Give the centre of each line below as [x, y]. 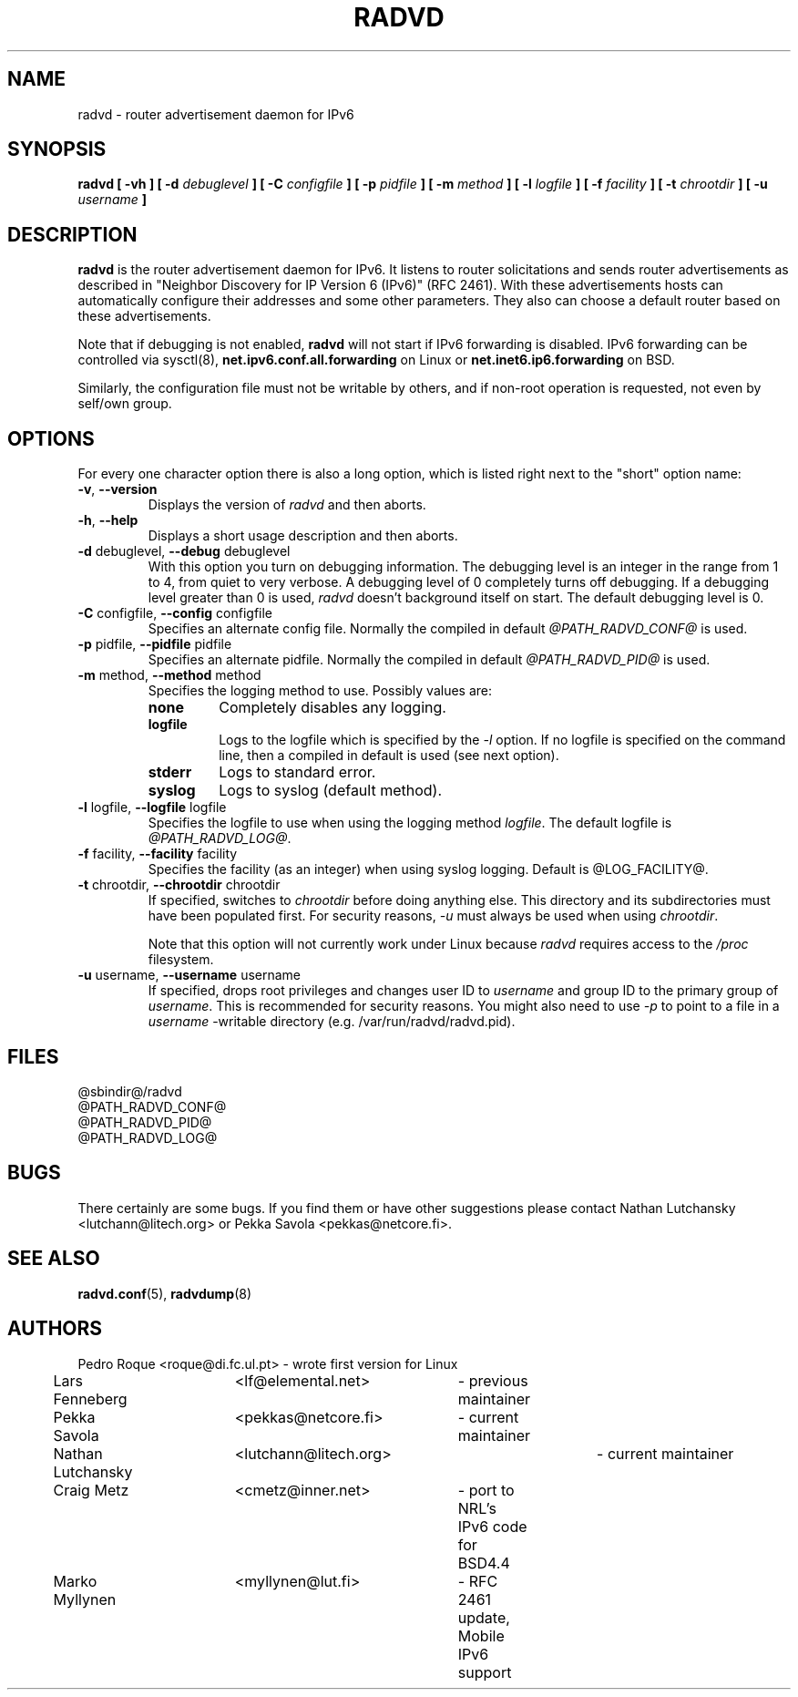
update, [484, 1617]
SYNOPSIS [57, 149]
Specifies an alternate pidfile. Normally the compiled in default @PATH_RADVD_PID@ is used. [429, 660]
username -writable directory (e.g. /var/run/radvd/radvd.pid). [332, 1022]
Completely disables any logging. [332, 708]
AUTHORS [55, 1329]
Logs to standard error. [297, 772]
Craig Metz [91, 1490]
